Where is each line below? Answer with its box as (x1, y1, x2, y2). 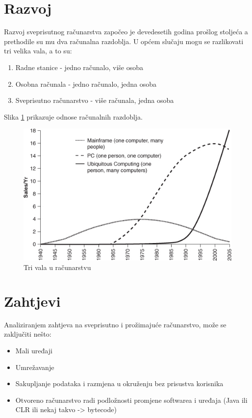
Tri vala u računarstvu (24, 262, 91, 272)
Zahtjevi (4, 291, 61, 311)
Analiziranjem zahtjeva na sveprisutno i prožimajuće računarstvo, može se (4, 319, 227, 329)
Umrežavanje (15, 362, 54, 372)
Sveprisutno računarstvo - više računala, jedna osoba (15, 95, 174, 105)
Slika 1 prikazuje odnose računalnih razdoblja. (4, 111, 143, 122)
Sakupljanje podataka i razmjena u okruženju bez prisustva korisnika (15, 378, 224, 389)
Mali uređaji (15, 345, 52, 356)
